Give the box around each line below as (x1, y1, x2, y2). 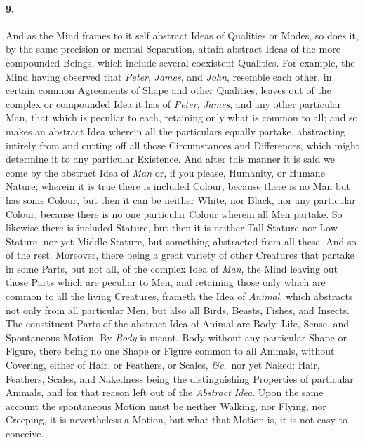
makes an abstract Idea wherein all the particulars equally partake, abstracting (6, 123, 345, 138)
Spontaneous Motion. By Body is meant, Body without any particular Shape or (6, 329, 347, 344)
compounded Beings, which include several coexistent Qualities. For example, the (6, 55, 355, 69)
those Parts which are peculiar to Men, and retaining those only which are (6, 275, 326, 289)
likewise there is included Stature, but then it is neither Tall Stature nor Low (6, 220, 338, 235)
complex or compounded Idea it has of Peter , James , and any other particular (6, 96, 342, 111)
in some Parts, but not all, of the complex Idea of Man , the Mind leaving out (6, 261, 338, 275)
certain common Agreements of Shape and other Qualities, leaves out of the (6, 83, 331, 97)
